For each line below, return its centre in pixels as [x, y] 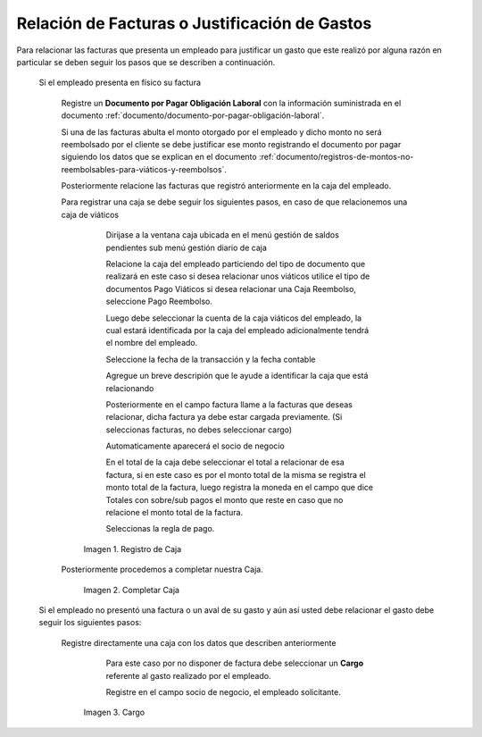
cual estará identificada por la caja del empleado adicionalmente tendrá [237, 330]
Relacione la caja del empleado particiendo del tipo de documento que [236, 264]
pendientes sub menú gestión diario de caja [187, 247]
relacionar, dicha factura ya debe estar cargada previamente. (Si [224, 417]
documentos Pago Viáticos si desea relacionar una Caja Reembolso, [231, 289]
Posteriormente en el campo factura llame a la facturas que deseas [229, 404]
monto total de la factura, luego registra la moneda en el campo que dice [240, 488]
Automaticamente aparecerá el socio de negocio [195, 446]
